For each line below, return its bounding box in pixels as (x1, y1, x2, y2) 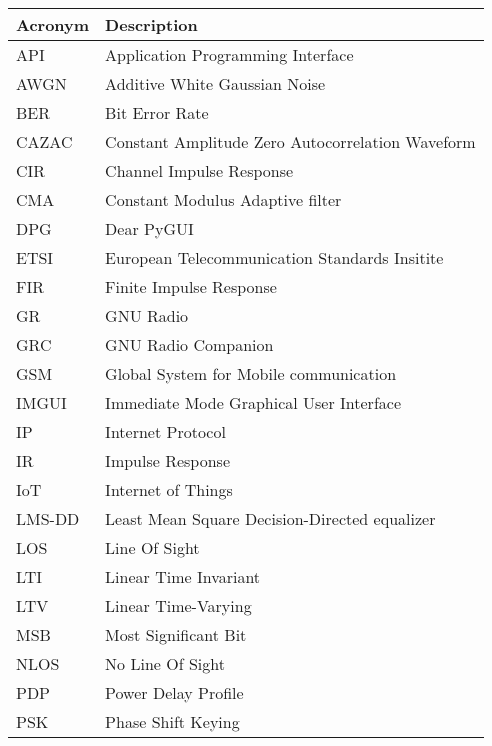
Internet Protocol (105, 420, 226, 443)
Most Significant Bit (105, 623, 247, 646)
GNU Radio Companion (105, 333, 274, 356)
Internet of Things (105, 478, 233, 501)
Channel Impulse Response (105, 159, 294, 182)
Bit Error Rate (105, 101, 209, 124)
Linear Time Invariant (105, 565, 261, 588)
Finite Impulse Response (105, 275, 277, 298)
